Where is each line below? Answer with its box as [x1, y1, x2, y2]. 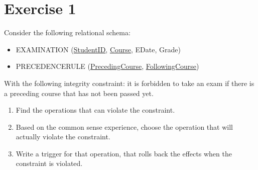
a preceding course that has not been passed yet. [4, 88, 154, 98]
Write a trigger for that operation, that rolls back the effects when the [16, 148, 232, 158]
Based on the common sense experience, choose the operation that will [16, 121, 233, 132]
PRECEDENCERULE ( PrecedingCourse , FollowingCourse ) [16, 61, 199, 71]
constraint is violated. [16, 158, 83, 168]
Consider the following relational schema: [4, 27, 131, 38]
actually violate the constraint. [16, 131, 110, 142]
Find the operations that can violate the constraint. [16, 105, 175, 115]
